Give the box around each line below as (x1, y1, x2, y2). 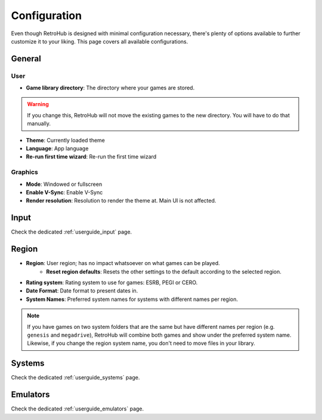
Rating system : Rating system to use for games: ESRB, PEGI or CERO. (26, 279, 198, 286)
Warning (27, 101, 49, 108)
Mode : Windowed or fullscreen (26, 181, 103, 188)
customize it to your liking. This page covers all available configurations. (11, 38, 188, 45)
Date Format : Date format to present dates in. (26, 287, 138, 294)
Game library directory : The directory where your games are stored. (26, 84, 195, 92)
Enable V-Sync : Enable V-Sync (26, 188, 103, 196)
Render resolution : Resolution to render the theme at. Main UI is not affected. (26, 197, 216, 204)
